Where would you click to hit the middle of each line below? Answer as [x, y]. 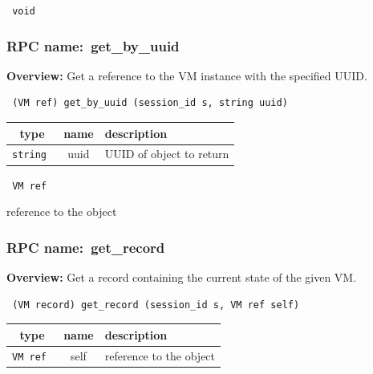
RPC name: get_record [86, 247]
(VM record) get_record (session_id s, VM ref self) [156, 305]
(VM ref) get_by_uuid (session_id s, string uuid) [150, 103]
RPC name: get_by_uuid [93, 45]
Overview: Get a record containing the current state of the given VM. [182, 277]
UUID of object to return [167, 154]
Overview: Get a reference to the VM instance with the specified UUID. [187, 75]
